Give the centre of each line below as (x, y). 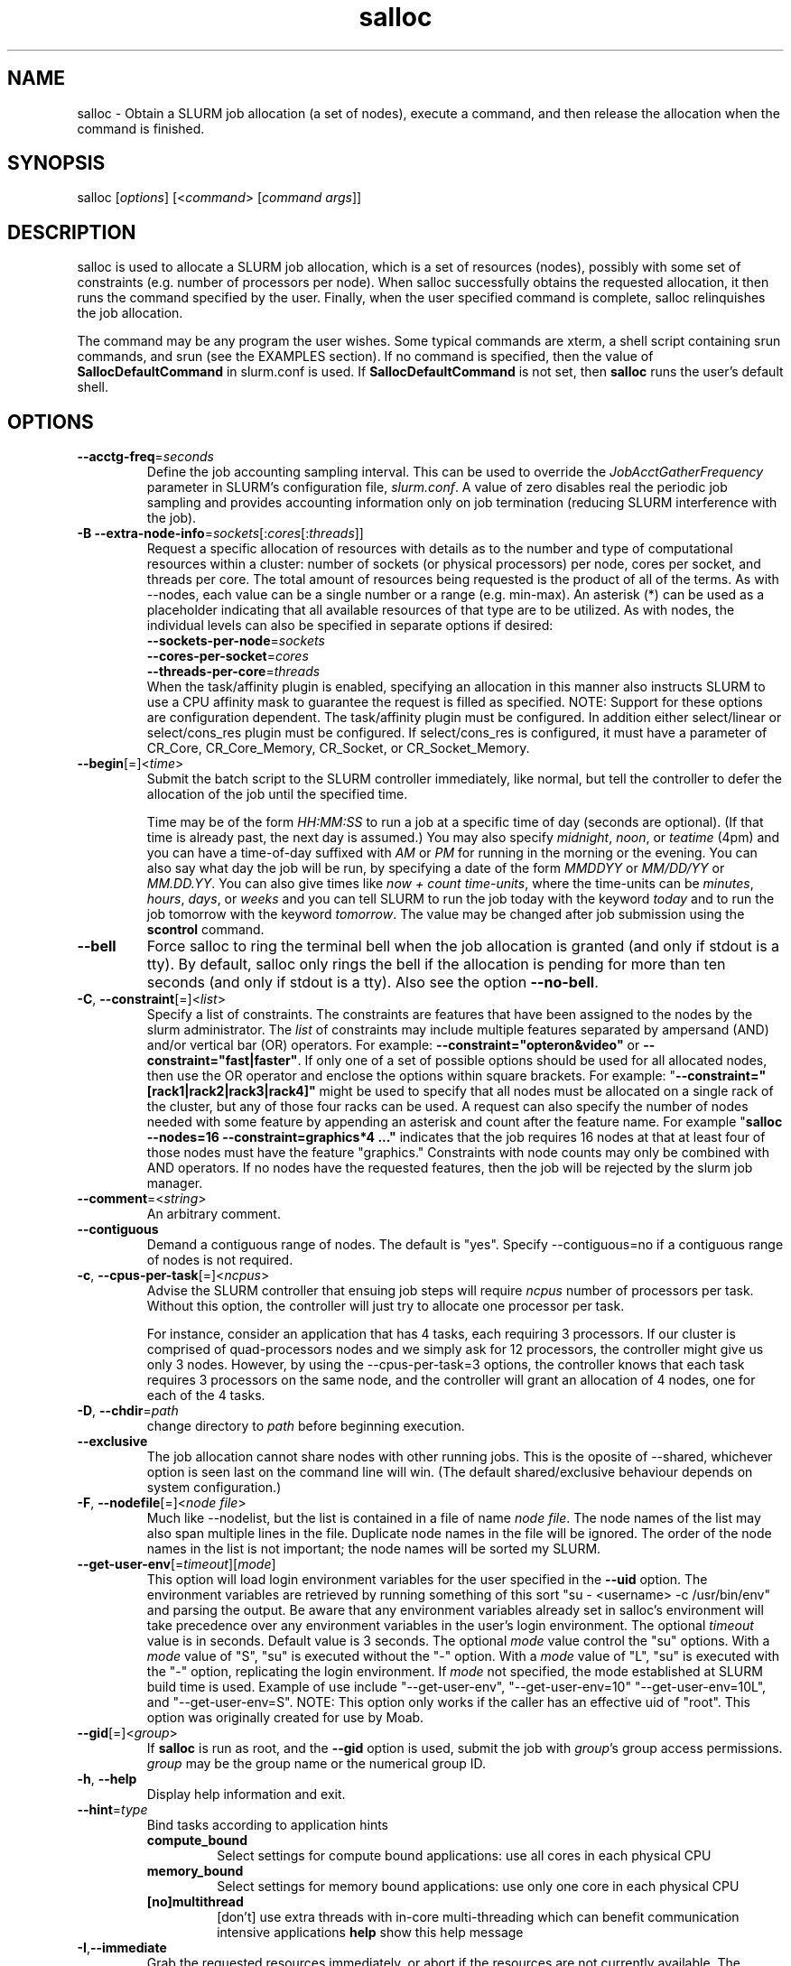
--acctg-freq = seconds (145, 457)
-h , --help (107, 1779)
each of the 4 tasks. (206, 1396)
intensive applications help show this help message (370, 1933)
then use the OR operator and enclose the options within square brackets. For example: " (411, 1076)
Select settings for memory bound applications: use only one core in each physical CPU (478, 1887)
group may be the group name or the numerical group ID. (316, 1764)
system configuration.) (214, 1488)
